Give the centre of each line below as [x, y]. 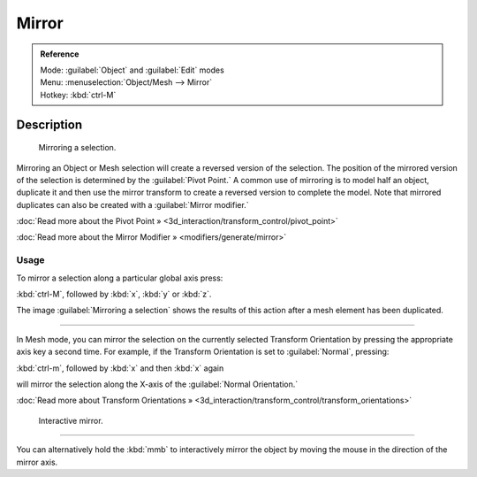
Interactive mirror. [71, 420]
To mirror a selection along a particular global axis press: [120, 278]
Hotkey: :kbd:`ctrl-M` [78, 95]
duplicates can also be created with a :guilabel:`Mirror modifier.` [132, 204]
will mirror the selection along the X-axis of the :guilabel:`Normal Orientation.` [157, 384]
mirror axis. [37, 462]
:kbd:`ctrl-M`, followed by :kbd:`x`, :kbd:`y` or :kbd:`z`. [114, 294]
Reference [60, 54]
